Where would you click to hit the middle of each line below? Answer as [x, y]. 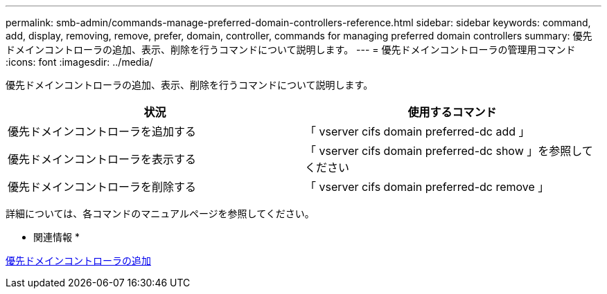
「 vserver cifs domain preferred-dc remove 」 [427, 187]
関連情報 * [56, 237]
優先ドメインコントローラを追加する [102, 131]
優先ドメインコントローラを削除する [102, 187]
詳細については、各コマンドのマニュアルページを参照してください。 [160, 213]
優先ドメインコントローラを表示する [102, 159]
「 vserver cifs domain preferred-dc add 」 [417, 131]
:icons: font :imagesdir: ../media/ [79, 62]
